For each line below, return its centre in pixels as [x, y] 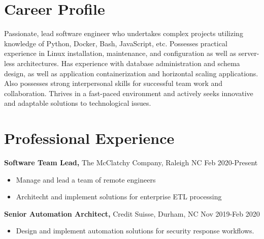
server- [249, 53]
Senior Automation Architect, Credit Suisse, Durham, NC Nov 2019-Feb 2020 [132, 213]
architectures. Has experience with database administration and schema [128, 63]
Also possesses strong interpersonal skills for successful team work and [113, 83]
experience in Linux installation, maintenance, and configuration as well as [120, 53]
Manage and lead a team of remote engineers [86, 179]
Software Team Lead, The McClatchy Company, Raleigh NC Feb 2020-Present [131, 162]
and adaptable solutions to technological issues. [78, 103]
